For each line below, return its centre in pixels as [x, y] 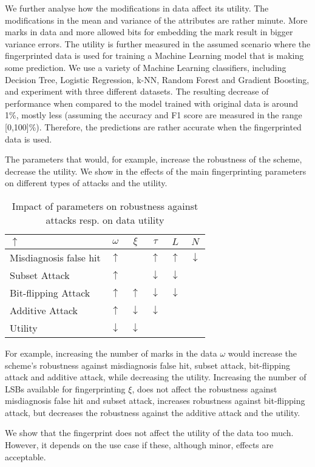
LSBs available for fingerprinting [65, 388]
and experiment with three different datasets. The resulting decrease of [137, 91]
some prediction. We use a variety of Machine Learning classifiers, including [146, 67]
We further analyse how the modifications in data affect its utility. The [137, 8]
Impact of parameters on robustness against [105, 206]
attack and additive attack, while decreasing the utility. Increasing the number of [156, 377]
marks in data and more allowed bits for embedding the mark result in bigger [149, 32]
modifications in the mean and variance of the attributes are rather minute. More [156, 20]
